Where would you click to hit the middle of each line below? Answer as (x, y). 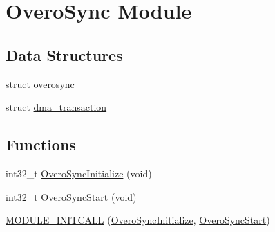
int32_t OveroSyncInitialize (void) (79, 173)
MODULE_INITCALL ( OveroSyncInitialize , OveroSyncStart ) (138, 220)
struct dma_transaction (56, 107)
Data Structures (64, 54)
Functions (41, 144)
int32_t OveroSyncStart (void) (71, 196)
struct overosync (40, 83)
